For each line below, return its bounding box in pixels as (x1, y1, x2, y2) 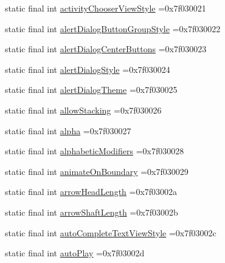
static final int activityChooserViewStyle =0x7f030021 (5, 2, 206, 14)
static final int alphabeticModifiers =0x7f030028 (5, 145, 184, 157)
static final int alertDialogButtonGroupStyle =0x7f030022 (5, 22, 221, 35)
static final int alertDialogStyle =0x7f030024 (5, 63, 170, 75)
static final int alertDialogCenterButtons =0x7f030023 (5, 43, 207, 55)
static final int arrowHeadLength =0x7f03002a (5, 185, 178, 198)
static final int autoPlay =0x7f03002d (5, 247, 145, 259)
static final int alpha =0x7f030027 (5, 124, 131, 137)
